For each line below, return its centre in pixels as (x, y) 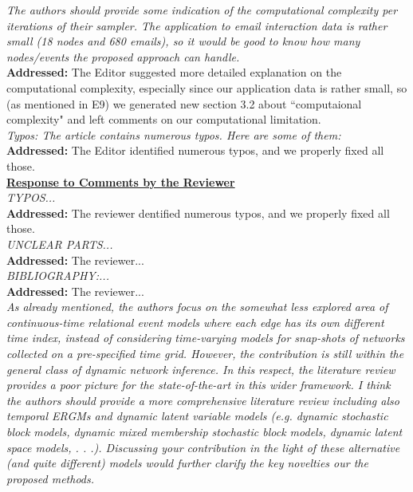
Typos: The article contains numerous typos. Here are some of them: (174, 134)
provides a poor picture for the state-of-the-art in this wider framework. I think (199, 385)
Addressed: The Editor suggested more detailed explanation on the (174, 72)
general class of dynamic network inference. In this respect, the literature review (201, 369)
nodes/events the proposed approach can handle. (123, 56)
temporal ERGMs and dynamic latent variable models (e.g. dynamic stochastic (197, 416)
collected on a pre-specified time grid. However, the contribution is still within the (205, 354)
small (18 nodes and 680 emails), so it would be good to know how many (183, 41)
